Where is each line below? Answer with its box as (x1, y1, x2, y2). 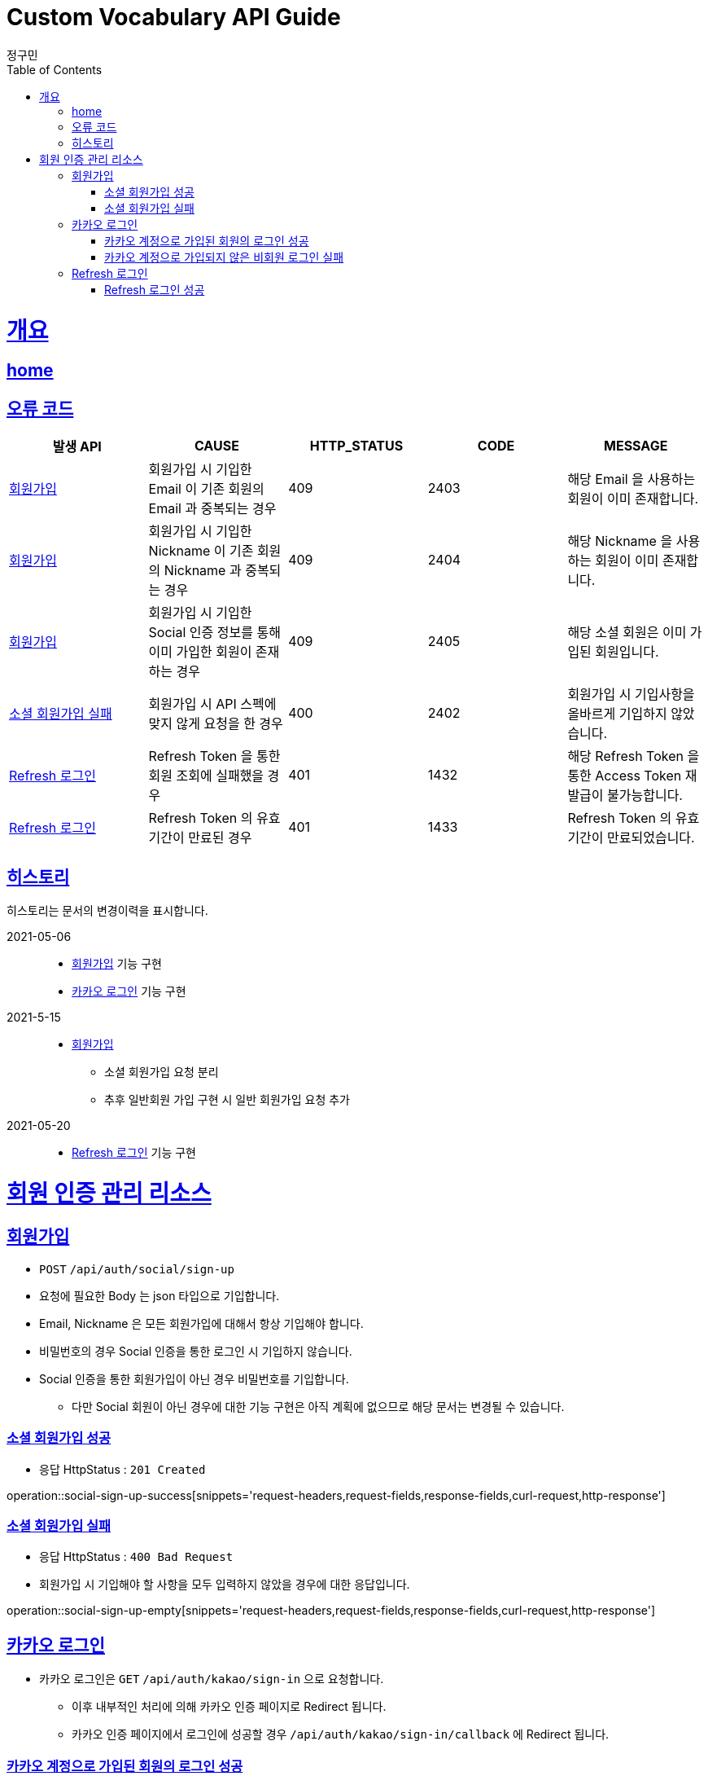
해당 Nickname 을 (567, 533, 673, 550)
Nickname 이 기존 (148, 543, 254, 560)
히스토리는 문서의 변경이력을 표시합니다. (7, 903, 208, 917)
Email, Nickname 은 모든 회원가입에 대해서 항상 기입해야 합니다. (39, 1316, 364, 1330)
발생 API (52, 438, 102, 455)
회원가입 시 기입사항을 (567, 686, 695, 703)
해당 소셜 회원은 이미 (567, 624, 687, 641)
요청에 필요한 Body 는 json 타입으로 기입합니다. (39, 1288, 280, 1303)
